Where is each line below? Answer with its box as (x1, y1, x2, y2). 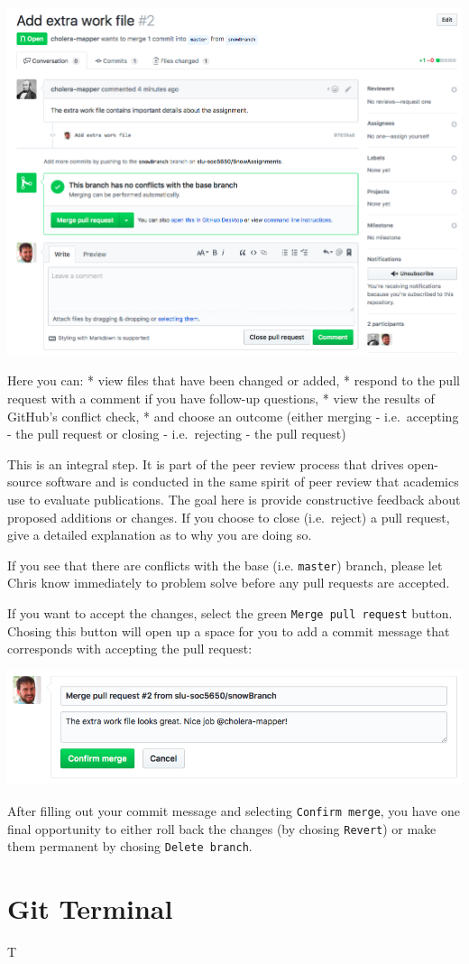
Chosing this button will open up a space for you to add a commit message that (7, 621, 450, 640)
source (7, 472, 42, 491)
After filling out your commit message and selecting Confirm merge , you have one (7, 802, 461, 820)
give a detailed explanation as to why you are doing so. (7, 525, 312, 544)
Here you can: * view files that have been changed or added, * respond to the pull (7, 371, 460, 390)
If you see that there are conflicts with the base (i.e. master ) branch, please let (7, 555, 443, 574)
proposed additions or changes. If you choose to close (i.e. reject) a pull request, (7, 507, 450, 526)
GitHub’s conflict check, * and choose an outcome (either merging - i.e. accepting (7, 406, 459, 425)
